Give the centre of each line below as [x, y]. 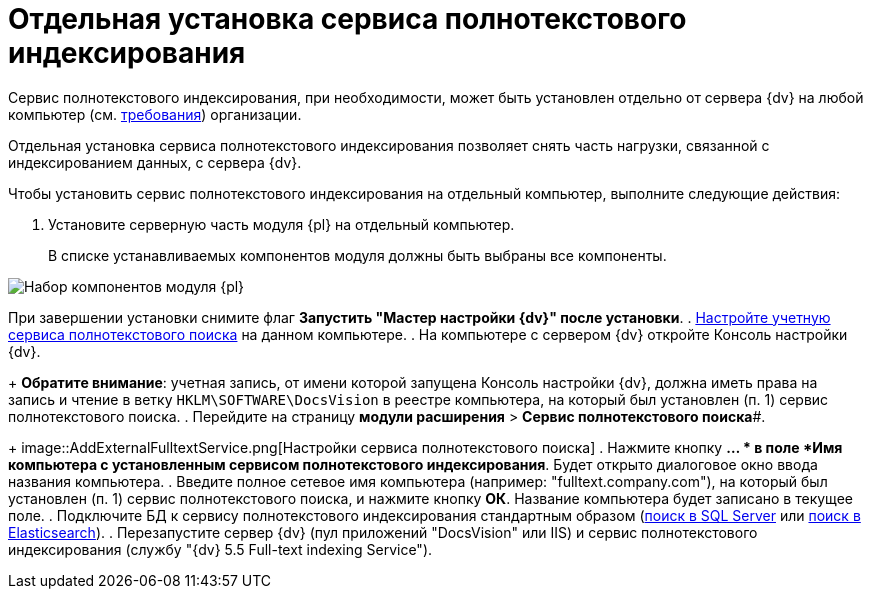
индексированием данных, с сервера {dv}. [155, 162]
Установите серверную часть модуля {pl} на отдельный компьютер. [281, 224]
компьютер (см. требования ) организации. [155, 114]
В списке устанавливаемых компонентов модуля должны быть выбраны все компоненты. [357, 255]
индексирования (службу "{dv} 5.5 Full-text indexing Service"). [220, 549]
